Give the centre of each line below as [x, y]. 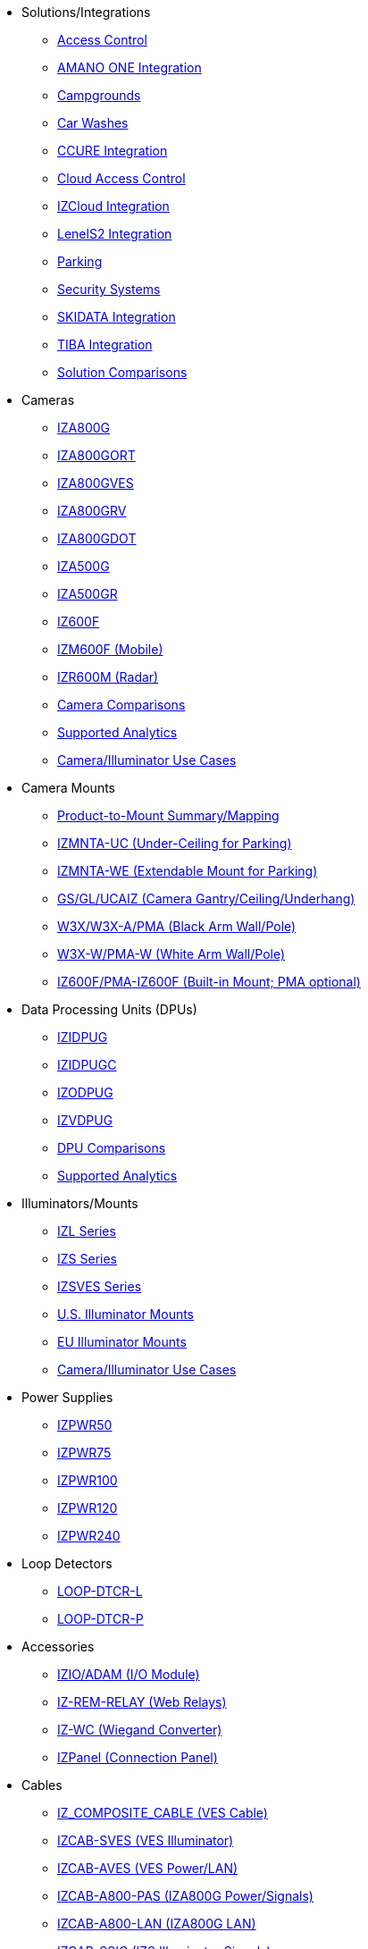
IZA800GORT [96, 455]
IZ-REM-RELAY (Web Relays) [142, 1702]
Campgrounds [99, 95]
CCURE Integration [113, 151]
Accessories [58, 1647]
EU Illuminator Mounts [122, 1342]
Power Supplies [67, 1397]
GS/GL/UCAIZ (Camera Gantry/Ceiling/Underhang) [206, 899]
